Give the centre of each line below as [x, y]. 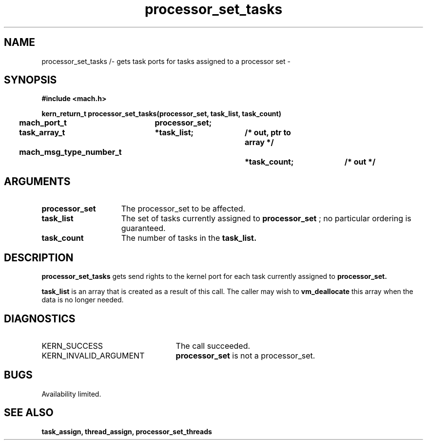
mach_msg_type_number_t [70, 152]
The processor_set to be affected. [183, 209]
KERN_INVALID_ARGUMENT [93, 355]
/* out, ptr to [268, 133]
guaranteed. [143, 228]
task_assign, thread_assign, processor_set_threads [127, 431]
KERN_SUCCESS [72, 346]
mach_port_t [43, 123]
